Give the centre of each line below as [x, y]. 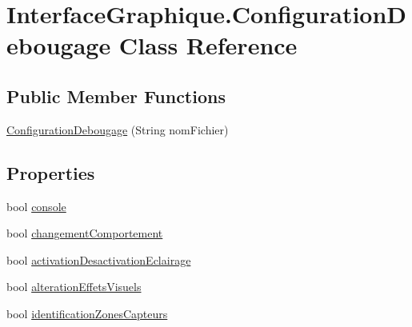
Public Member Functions [116, 96]
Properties [51, 172]
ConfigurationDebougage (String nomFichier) [118, 129]
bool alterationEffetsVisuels [74, 287]
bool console [36, 206]
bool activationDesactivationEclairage [99, 259]
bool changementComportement [85, 233]
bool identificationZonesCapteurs [87, 313]
